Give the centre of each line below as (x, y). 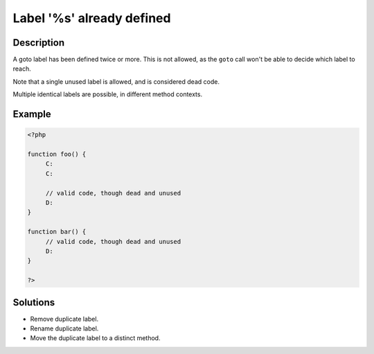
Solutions (34, 302)
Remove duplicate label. (64, 319)
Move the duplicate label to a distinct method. (95, 338)
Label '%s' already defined (92, 18)
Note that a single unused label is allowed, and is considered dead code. (116, 81)
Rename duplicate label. (64, 328)
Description (39, 43)
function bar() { (57, 232)
